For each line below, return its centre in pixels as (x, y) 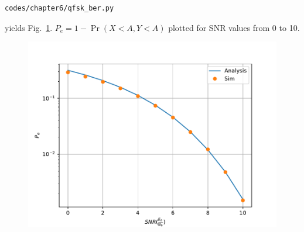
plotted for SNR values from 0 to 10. (234, 27)
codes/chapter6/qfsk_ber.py (59, 8)
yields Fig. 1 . (29, 27)
